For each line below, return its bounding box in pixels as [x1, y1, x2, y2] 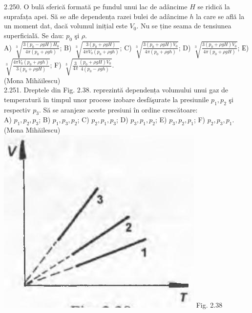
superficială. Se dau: [4, 30, 64, 40]
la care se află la [196, 11, 245, 21]
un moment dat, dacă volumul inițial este [4, 21, 127, 31]
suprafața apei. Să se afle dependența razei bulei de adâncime [4, 11, 188, 21]
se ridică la [197, 1, 230, 11]
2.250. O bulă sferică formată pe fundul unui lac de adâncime [4, 1, 188, 11]
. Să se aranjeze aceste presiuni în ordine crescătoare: [39, 104, 198, 114]
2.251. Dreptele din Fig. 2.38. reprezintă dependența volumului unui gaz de [4, 85, 229, 95]
